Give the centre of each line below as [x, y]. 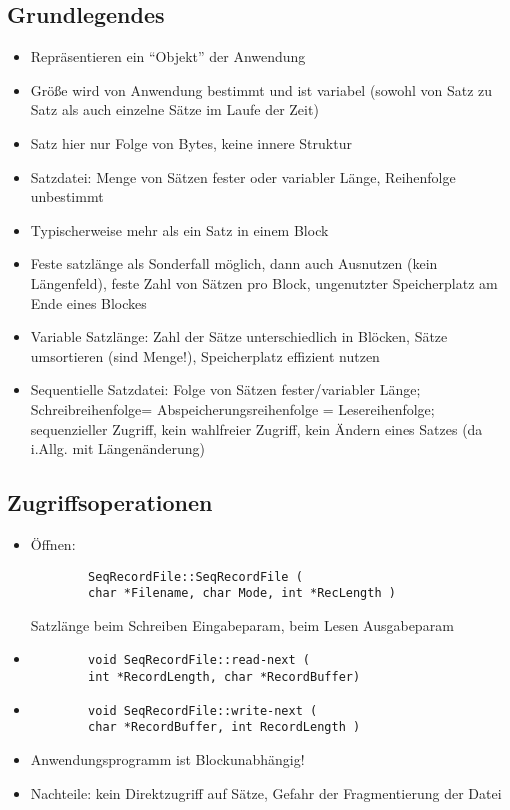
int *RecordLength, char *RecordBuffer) [224, 677]
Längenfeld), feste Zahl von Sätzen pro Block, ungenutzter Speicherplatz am [264, 282]
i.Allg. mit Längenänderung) [117, 448]
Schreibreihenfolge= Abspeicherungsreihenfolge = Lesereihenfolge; [232, 408]
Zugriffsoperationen [110, 502]
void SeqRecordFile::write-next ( [203, 710]
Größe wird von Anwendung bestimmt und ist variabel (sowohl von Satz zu [261, 89]
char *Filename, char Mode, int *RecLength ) [242, 593]
